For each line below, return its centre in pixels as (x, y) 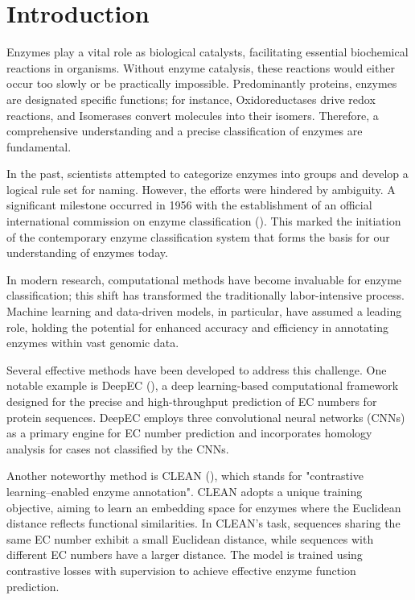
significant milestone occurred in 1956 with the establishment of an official (189, 205)
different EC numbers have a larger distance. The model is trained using (185, 554)
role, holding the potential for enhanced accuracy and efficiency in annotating (197, 327)
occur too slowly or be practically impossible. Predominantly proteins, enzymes (202, 83)
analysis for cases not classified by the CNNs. (118, 448)
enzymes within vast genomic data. (93, 343)
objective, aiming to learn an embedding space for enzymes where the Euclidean (204, 507)
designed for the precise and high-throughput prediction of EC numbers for (192, 401)
